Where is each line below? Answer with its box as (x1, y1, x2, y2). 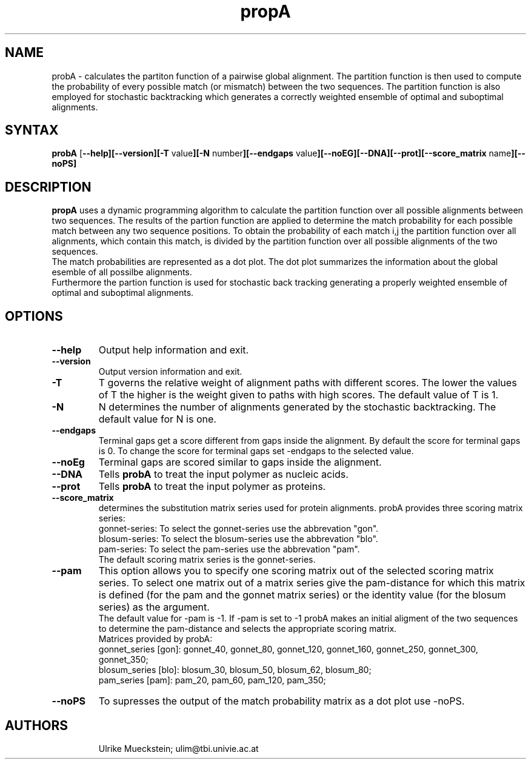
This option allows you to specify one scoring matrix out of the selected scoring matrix (98, 565, 494, 577)
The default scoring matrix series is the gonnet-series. (98, 554, 316, 565)
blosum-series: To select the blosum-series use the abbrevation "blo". (98, 534, 378, 545)
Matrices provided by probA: (98, 634, 213, 645)
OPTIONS (5, 308, 63, 324)
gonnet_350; (98, 654, 149, 665)
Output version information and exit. (98, 366, 242, 377)
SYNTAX (5, 122, 59, 138)
